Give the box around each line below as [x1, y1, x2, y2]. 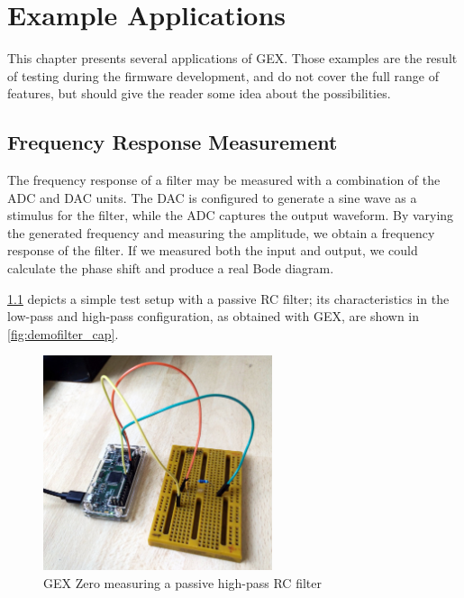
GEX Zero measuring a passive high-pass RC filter [43, 574, 322, 593]
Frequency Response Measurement [7, 128, 338, 156]
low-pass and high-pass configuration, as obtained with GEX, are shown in [7, 307, 420, 326]
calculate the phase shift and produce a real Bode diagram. [7, 259, 334, 278]
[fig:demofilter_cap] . [7, 324, 119, 343]
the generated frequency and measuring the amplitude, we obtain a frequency [7, 223, 435, 242]
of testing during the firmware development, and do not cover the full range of [7, 66, 440, 85]
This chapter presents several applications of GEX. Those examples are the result [7, 49, 458, 68]
